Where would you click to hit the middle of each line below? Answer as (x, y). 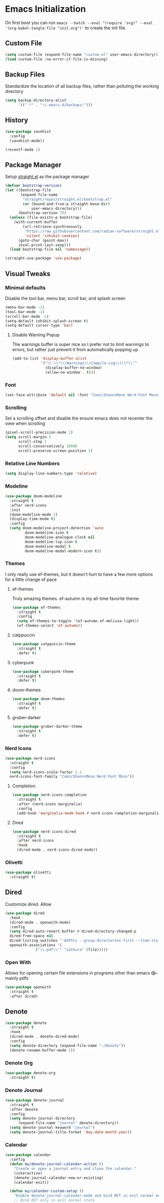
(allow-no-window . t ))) (70, 372)
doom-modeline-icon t (47, 533)
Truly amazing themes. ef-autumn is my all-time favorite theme (75, 598)
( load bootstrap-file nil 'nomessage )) (50, 249)
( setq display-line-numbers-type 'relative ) (51, 473)
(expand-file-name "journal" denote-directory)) (68, 1123)
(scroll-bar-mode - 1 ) (27, 316)
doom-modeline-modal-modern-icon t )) (63, 551)
